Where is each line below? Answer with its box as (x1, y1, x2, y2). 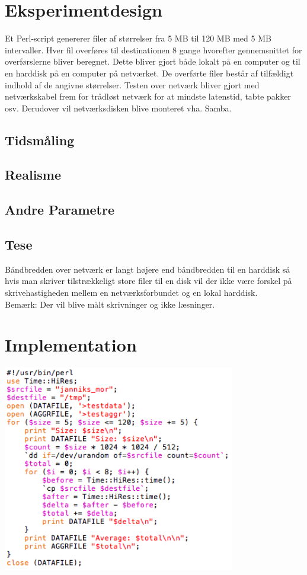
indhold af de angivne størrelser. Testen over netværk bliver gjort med (5, 78, 260, 91)
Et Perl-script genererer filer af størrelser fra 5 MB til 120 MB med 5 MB (5, 32, 271, 44)
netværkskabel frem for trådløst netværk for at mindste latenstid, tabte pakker (5, 90, 291, 103)
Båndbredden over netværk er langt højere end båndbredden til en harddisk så (5, 263, 290, 275)
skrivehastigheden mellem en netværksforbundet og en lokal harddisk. (5, 286, 258, 299)
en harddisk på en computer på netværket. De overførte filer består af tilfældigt (5, 66, 294, 79)
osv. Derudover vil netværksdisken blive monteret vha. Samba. (5, 101, 232, 114)
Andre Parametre (5, 200, 115, 219)
